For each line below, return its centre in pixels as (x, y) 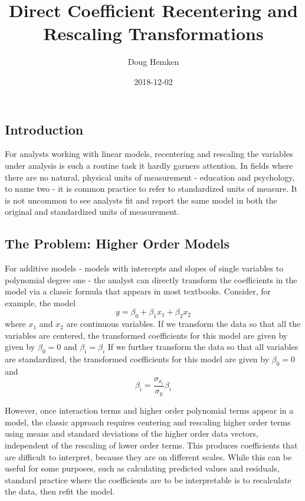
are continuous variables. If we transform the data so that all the (183, 324)
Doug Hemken (153, 62)
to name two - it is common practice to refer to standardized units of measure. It (151, 189)
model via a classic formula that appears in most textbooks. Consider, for (138, 291)
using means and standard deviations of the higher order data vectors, (132, 433)
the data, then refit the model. (60, 491)
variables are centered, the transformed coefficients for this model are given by (146, 335)
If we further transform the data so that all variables (203, 347)
